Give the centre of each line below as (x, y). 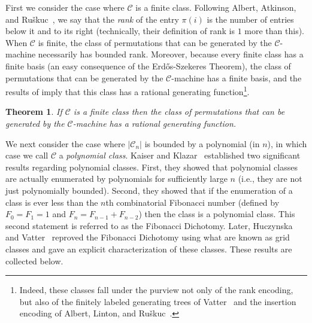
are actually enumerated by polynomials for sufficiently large (116, 179)
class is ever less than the (52, 202)
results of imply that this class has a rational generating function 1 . (128, 91)
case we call (27, 155)
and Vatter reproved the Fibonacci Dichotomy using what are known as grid (148, 237)
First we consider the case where (65, 7)
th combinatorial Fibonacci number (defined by (193, 202)
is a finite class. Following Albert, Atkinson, (216, 7)
